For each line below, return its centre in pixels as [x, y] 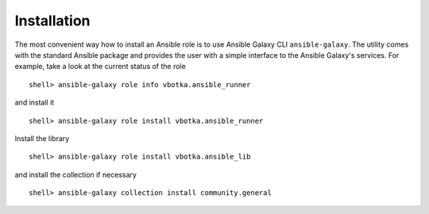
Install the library [42, 138]
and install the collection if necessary [75, 174]
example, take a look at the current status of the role [100, 67]
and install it [35, 102]
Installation [52, 21]
